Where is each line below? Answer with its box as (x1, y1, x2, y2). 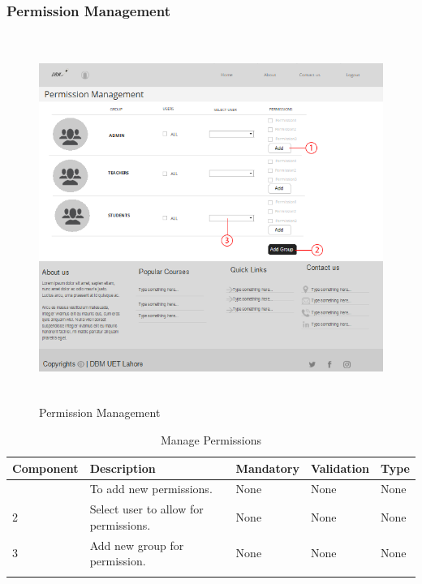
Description (89, 459, 156, 476)
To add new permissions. (89, 480, 213, 497)
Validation (310, 459, 369, 476)
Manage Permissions (160, 431, 262, 448)
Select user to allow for (89, 500, 204, 517)
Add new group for (89, 536, 184, 553)
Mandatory (235, 459, 299, 476)
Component (12, 459, 79, 476)
